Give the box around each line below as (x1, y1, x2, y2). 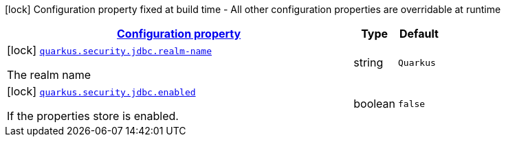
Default (399, 27, 439, 40)
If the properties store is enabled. (7, 109, 179, 123)
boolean (353, 97, 396, 110)
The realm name (7, 68, 91, 82)
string (353, 56, 384, 69)
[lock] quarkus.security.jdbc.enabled (7, 84, 196, 98)
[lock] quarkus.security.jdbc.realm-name (7, 43, 212, 57)
